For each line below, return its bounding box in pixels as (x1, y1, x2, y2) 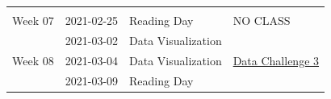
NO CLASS (233, 12, 291, 28)
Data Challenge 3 (233, 52, 320, 68)
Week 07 (12, 12, 54, 28)
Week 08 (12, 52, 54, 68)
